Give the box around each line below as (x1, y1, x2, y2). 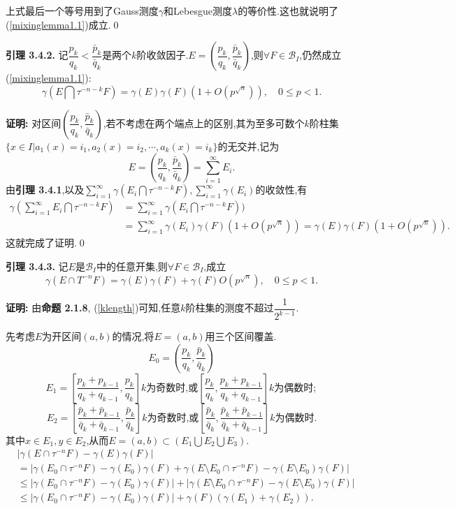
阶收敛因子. (136, 47, 189, 62)
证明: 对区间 (6, 115, 62, 130)
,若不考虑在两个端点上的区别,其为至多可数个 (103, 115, 305, 130)
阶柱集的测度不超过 (185, 300, 274, 315)
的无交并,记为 (217, 138, 280, 153)
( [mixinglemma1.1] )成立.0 (6, 17, 119, 31)
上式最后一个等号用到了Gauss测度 (6, 3, 159, 17)
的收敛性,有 (255, 182, 308, 197)
